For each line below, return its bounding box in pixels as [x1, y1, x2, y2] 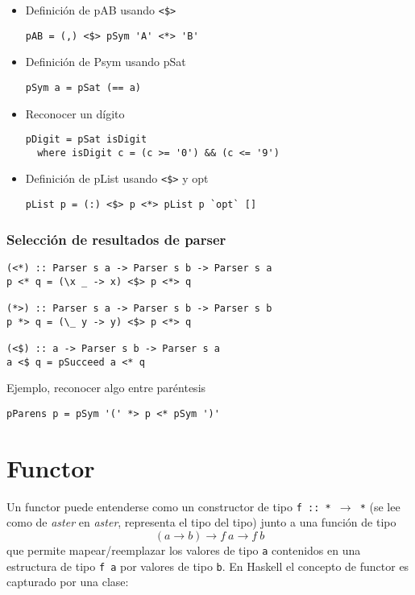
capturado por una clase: [6, 573, 129, 590]
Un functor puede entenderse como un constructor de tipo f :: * [6, 498, 331, 514]
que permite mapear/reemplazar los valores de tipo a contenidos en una [6, 541, 361, 558]
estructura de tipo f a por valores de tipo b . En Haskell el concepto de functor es [6, 557, 409, 574]
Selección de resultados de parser [6, 229, 226, 249]
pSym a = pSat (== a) [25, 81, 141, 93]
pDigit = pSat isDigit [25, 134, 147, 146]
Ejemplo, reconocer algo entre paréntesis [6, 379, 206, 396]
